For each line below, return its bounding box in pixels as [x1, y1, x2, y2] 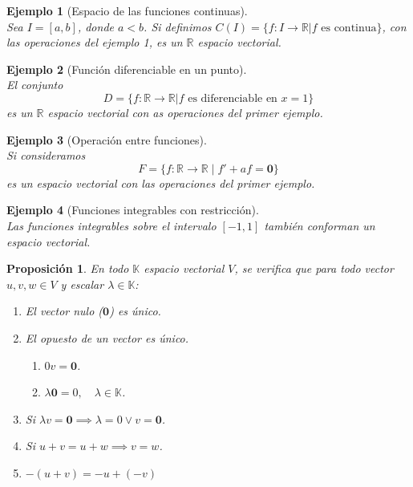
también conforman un [264, 217, 375, 233]
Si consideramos [6, 147, 86, 164]
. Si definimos [144, 18, 212, 34]
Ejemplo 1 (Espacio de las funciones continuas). [6, 2, 248, 18]
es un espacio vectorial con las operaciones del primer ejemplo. [6, 174, 315, 191]
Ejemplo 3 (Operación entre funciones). [6, 131, 207, 148]
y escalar [60, 275, 104, 292]
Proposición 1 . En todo [6, 260, 129, 277]
